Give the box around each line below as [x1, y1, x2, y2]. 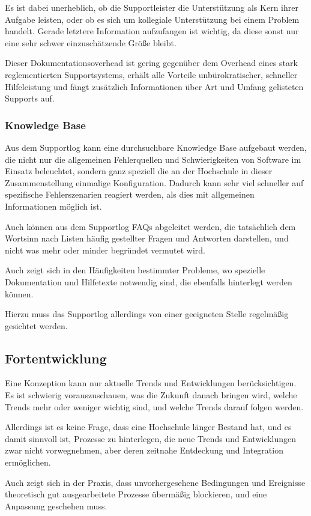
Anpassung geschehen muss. [5, 499, 107, 512]
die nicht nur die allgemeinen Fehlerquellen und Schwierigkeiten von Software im [5, 153, 301, 165]
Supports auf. [5, 92, 55, 105]
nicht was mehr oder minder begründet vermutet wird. [5, 243, 205, 256]
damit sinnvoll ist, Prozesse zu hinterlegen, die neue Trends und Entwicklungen [5, 432, 297, 445]
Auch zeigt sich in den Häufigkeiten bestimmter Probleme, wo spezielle [5, 264, 265, 276]
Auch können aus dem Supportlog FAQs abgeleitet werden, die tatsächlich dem [5, 220, 296, 232]
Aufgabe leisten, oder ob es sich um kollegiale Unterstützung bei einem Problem [5, 13, 300, 25]
